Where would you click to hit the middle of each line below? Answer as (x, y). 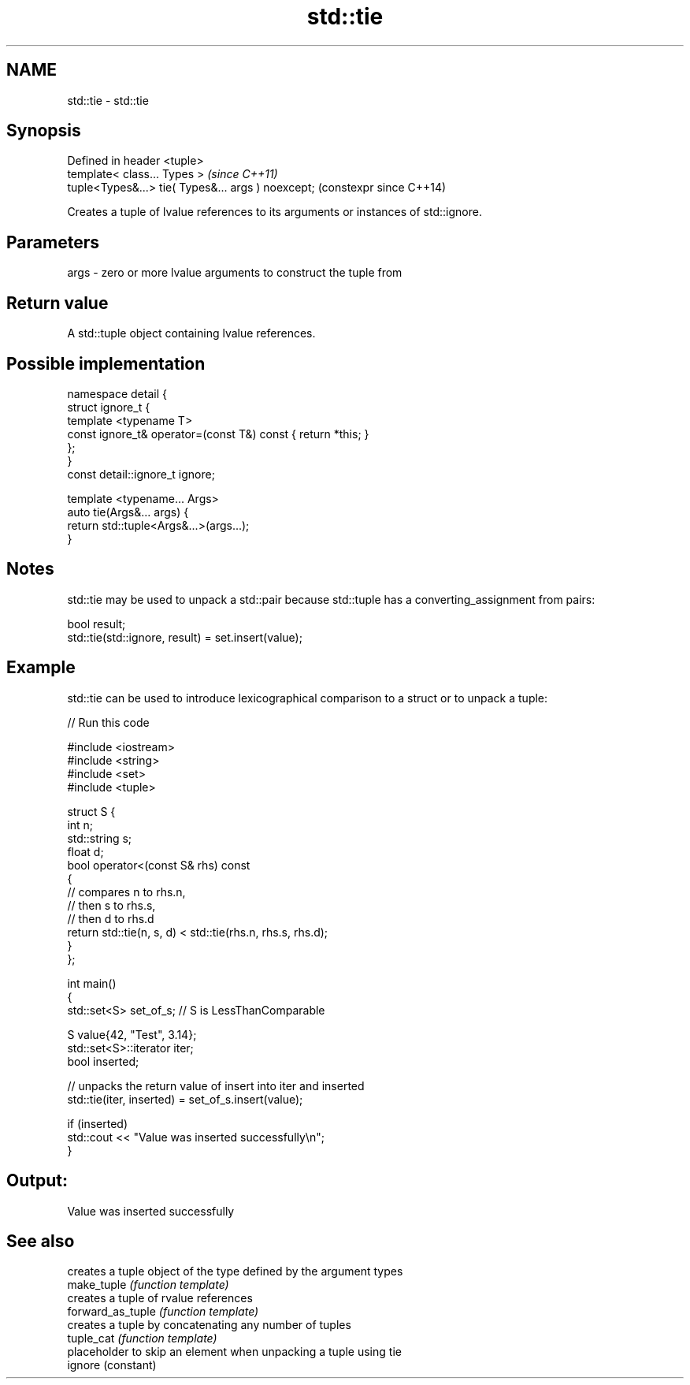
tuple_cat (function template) (142, 1338)
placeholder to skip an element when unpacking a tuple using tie (234, 1352)
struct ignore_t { (109, 407)
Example (41, 668)
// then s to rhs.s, (111, 905)
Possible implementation (106, 363)
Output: (37, 1181)
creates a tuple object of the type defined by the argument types (235, 1271)
